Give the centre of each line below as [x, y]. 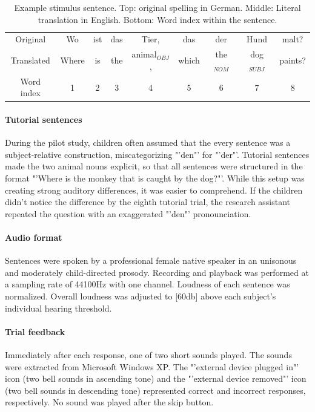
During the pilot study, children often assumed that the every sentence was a [148, 142]
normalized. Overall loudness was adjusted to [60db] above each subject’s [141, 296]
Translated [30, 60]
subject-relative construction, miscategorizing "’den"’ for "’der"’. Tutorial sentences [157, 154]
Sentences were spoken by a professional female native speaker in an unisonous [151, 260]
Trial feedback [35, 331]
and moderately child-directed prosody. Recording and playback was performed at [157, 272]
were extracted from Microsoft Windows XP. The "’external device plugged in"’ [152, 366]
